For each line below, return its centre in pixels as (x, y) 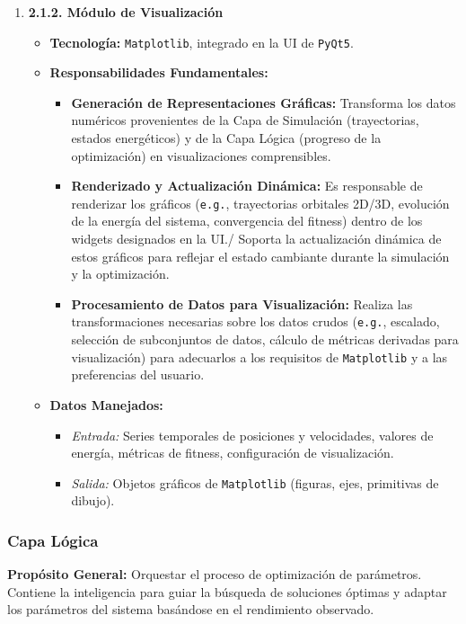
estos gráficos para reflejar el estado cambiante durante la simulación (260, 256)
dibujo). (93, 500)
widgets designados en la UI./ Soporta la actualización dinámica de (256, 239)
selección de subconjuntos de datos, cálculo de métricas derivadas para (265, 339)
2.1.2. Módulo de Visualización (126, 12)
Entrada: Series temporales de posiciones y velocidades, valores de (252, 435)
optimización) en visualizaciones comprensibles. (201, 155)
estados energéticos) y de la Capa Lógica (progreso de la (226, 138)
